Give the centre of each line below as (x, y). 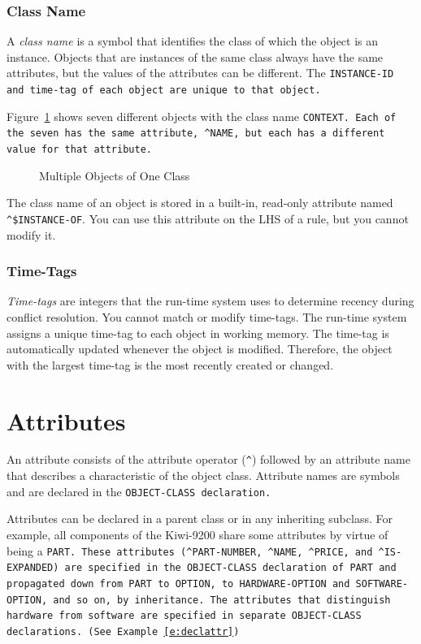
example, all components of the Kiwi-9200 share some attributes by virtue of (197, 534)
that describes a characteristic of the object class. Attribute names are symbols (203, 475)
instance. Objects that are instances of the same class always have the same (195, 56)
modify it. (31, 234)
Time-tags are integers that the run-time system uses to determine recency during (210, 301)
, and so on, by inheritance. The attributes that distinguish (216, 600)
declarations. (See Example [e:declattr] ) (123, 631)
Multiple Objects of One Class (115, 175)
